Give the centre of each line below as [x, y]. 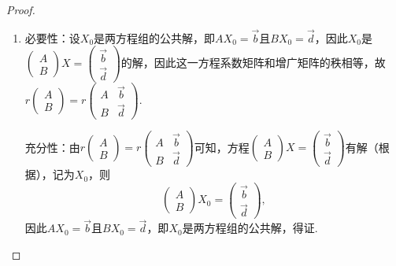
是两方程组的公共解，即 [155, 37]
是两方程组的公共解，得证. [250, 228]
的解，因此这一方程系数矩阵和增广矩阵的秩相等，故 [253, 63]
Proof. [21, 9]
